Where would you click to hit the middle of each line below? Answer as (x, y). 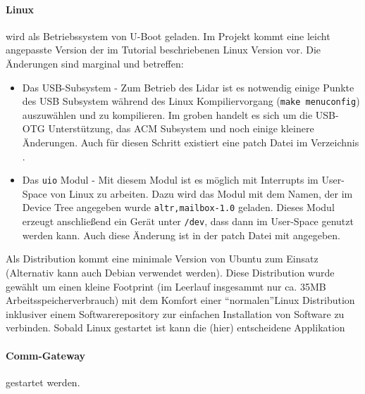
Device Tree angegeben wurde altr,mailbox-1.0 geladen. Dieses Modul (178, 207)
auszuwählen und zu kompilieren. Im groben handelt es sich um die (167, 114)
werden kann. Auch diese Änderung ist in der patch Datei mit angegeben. (181, 235)
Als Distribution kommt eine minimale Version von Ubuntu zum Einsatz (162, 259)
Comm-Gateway (46, 355)
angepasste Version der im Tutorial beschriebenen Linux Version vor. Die (163, 50)
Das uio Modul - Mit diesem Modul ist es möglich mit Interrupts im (170, 180)
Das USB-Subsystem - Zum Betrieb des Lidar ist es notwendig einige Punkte (188, 87)
